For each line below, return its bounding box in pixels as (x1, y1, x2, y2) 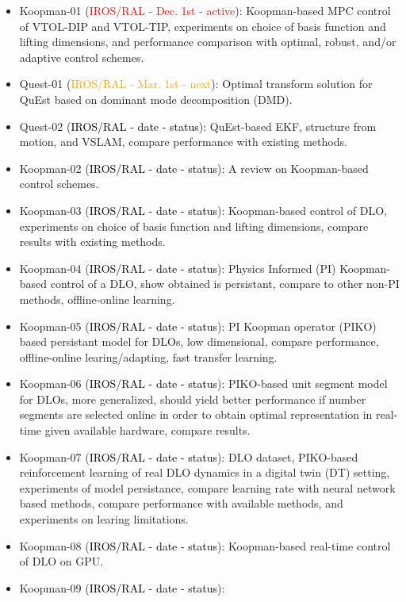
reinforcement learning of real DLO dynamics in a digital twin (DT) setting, (19, 464, 390, 481)
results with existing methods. (19, 233, 166, 250)
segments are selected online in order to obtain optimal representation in (19, 406, 373, 423)
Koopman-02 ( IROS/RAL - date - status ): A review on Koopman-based (19, 159, 369, 176)
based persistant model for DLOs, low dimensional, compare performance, (19, 333, 379, 350)
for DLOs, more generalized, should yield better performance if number (19, 390, 366, 407)
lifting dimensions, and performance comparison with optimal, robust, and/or (19, 33, 396, 50)
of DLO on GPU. (19, 553, 104, 569)
